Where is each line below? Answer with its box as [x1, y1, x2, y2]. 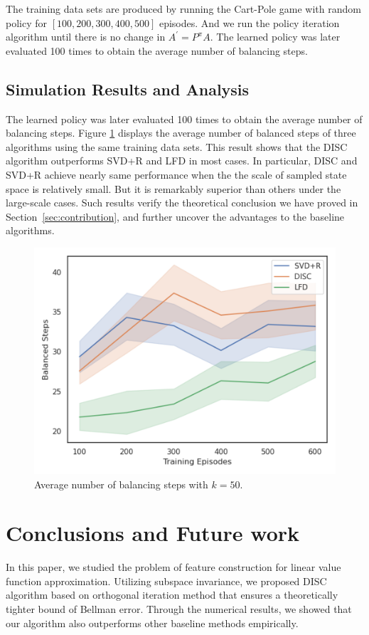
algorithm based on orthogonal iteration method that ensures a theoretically [6, 587, 338, 602]
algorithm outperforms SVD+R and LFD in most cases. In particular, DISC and [6, 153, 358, 168]
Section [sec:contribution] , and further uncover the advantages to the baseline [6, 209, 345, 224]
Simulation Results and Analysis [6, 78, 250, 100]
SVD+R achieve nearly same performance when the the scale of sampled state [6, 167, 347, 182]
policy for [6, 15, 48, 30]
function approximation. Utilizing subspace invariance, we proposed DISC [6, 573, 327, 588]
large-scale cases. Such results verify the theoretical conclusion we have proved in [6, 195, 358, 210]
